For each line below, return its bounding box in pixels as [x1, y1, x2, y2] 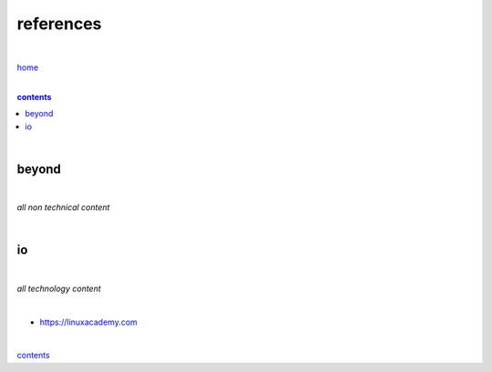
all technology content [16, 283, 102, 294]
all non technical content [16, 202, 110, 213]
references [16, 14, 102, 34]
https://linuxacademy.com [39, 317, 138, 327]
